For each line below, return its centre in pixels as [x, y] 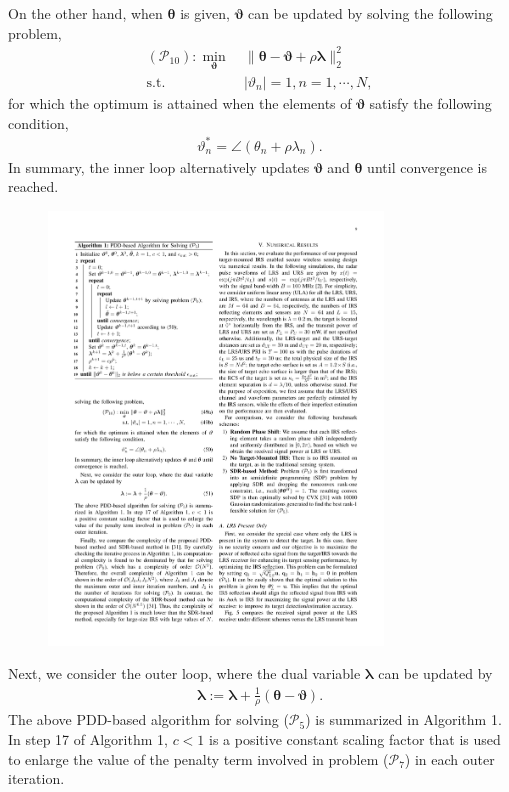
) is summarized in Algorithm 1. [403, 719]
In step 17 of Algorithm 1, [88, 739]
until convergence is [427, 166]
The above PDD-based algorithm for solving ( [148, 719]
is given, [205, 13]
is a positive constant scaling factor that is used [355, 739]
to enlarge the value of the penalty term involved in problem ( [198, 758]
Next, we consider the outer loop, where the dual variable [184, 673]
